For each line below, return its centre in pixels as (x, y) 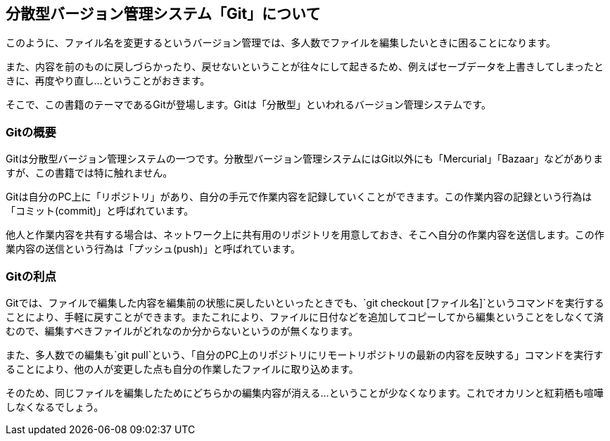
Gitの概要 (31, 132)
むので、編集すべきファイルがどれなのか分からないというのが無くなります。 (182, 331)
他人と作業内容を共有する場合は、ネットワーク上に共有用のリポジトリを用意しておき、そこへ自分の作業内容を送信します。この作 (305, 235)
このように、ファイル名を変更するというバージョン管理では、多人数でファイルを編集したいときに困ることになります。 (281, 43)
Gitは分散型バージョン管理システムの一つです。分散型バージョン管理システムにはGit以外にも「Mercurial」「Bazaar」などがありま (304, 159)
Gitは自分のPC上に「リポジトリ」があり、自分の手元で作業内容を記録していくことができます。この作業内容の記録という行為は (299, 197)
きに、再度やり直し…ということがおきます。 (108, 81)
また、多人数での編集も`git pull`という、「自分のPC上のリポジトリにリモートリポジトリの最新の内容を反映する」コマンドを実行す (305, 354)
